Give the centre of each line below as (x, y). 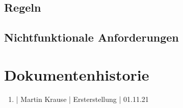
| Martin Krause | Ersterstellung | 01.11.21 (82, 99)
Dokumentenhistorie (77, 74)
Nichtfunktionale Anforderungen (91, 37)
